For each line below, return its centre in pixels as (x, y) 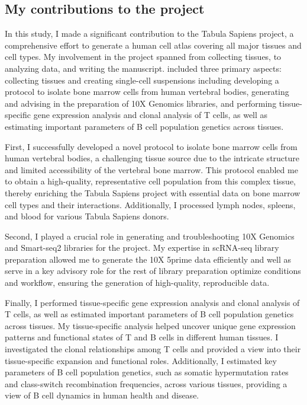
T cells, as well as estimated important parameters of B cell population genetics (149, 314)
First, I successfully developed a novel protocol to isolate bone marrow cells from (151, 146)
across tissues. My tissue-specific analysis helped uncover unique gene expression (150, 325)
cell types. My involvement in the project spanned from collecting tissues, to (143, 57)
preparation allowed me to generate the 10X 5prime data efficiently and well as (148, 259)
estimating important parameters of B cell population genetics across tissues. (144, 126)
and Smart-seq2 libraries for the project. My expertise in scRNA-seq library (142, 248)
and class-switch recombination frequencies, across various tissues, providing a (146, 383)
